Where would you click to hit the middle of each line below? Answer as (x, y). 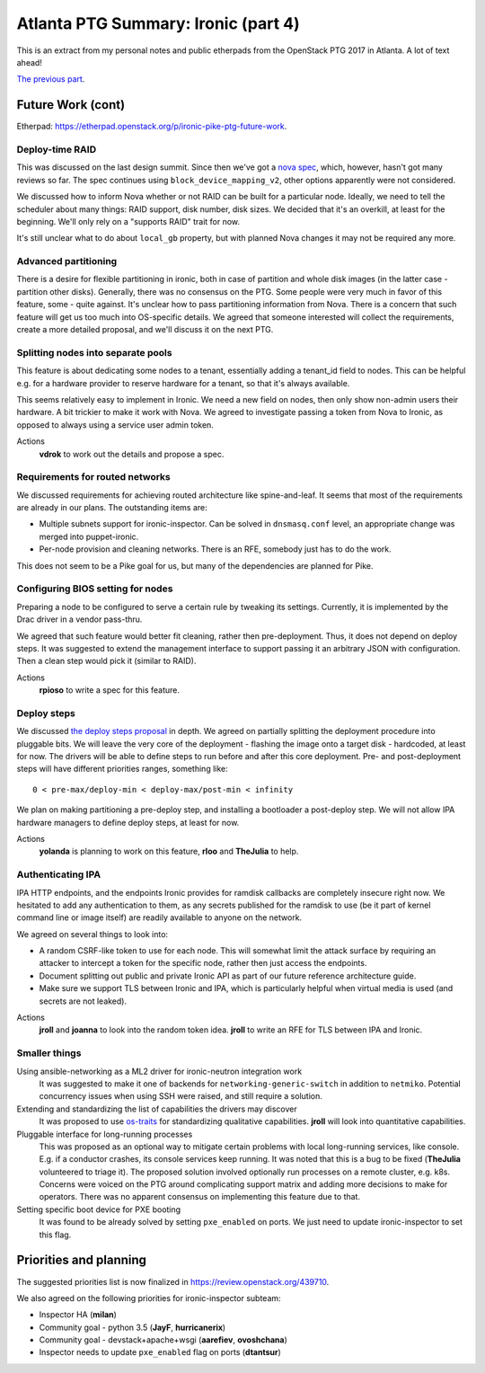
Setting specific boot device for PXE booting (99, 1209)
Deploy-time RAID (57, 150)
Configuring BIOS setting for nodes (95, 589)
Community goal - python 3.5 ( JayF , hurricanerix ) (132, 1327)
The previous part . (51, 79)
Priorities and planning (82, 1260)
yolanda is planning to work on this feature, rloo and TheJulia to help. (169, 851)
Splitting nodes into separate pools (94, 352)
